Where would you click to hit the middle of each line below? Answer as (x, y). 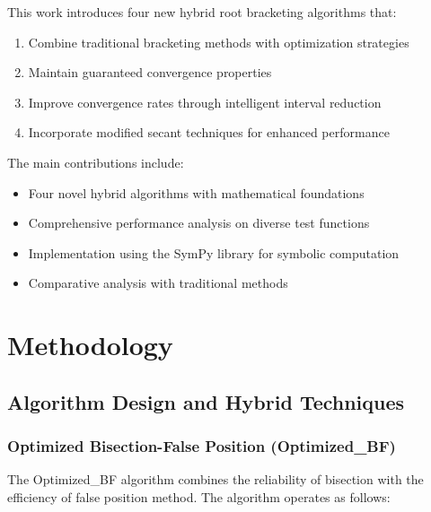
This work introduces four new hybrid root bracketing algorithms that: (202, 12)
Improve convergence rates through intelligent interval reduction (205, 102)
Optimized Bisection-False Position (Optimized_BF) (202, 446)
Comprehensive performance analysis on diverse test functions (199, 223)
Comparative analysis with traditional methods (158, 283)
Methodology (90, 345)
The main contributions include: (96, 162)
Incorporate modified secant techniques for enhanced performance (209, 132)
